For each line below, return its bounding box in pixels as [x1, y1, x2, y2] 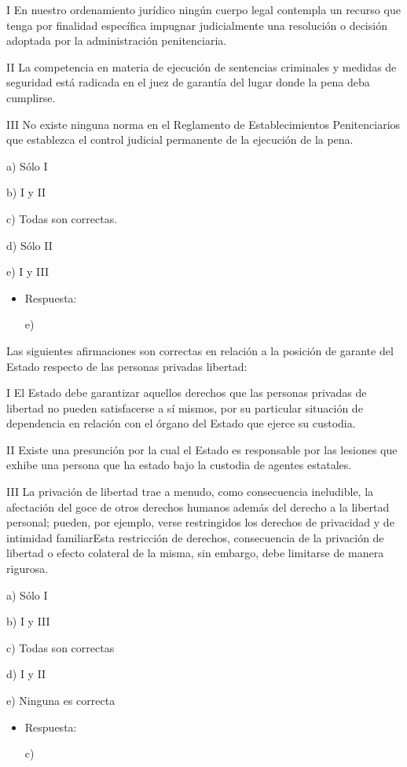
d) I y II [6, 666, 46, 682]
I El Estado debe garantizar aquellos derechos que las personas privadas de [6, 384, 367, 401]
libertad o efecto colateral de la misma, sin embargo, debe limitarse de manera [6, 545, 384, 561]
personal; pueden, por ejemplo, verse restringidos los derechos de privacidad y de [6, 514, 394, 530]
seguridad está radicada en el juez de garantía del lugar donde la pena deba [6, 74, 370, 90]
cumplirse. [6, 89, 56, 105]
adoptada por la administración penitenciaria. [6, 32, 227, 49]
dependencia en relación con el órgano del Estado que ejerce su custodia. [6, 415, 356, 431]
